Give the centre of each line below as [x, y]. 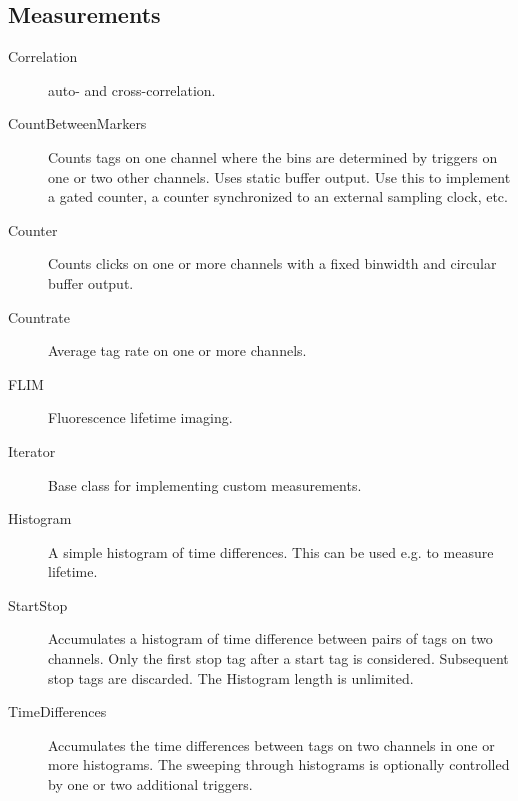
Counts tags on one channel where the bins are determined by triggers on [273, 156]
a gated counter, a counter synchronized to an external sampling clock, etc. [278, 196]
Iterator [32, 450]
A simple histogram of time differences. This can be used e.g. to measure [271, 551]
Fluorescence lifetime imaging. [140, 417]
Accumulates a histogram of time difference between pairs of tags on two [270, 638]
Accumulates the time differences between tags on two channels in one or [271, 744]
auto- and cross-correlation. [132, 89]
